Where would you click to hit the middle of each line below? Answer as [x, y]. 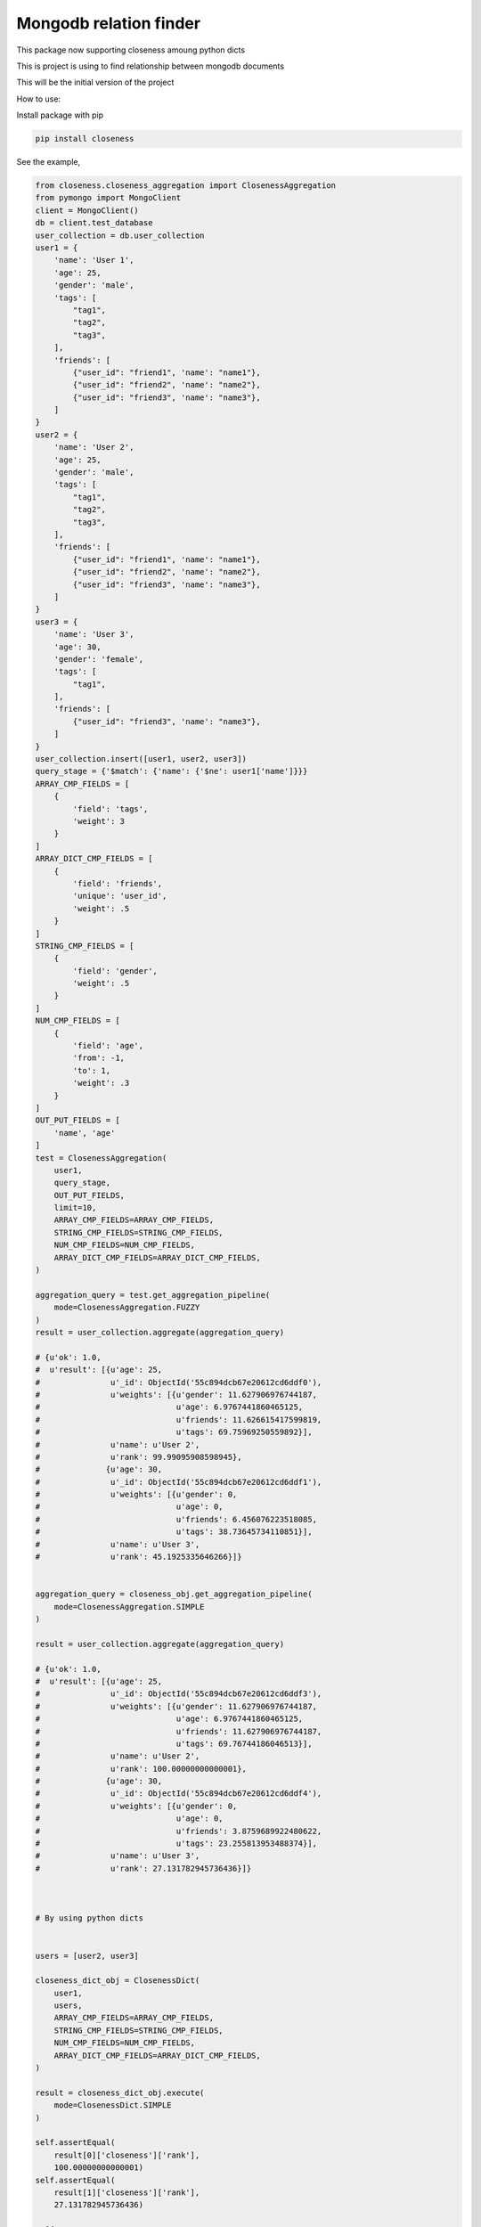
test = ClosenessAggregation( [101, 1158]
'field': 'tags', [110, 809]
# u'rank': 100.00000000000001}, [141, 1769]
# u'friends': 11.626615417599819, [179, 1419]
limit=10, [75, 1208]
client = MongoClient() [87, 210]
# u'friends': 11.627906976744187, [179, 1731]
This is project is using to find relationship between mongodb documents [151, 66]
